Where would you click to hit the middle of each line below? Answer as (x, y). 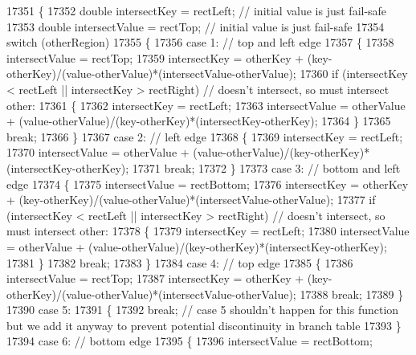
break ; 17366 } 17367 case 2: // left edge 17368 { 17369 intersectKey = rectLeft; (205, 136)
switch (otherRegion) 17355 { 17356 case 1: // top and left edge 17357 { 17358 (200, 42)
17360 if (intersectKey (354, 73)
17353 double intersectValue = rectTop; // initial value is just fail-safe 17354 (196, 26)
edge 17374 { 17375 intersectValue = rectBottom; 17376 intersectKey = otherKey (208, 184)
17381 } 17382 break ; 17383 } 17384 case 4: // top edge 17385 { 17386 (180, 262)
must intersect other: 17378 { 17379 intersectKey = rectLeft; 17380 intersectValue (208, 231)
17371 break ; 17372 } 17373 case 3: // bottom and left (266, 167)
